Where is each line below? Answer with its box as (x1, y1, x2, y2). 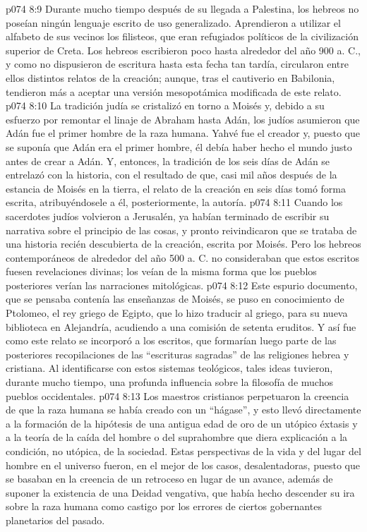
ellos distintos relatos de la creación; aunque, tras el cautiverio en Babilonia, (6, 70, 335, 85)
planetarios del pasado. (6, 512, 105, 527)
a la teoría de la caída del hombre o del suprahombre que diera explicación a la (6, 430, 348, 445)
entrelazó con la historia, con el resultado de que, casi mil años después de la (6, 167, 337, 182)
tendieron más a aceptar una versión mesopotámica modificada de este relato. (6, 84, 342, 99)
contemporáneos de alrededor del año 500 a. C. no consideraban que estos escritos (6, 250, 360, 265)
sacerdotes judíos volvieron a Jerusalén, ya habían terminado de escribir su (6, 208, 330, 223)
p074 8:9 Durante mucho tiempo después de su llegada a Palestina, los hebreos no (6, 1, 359, 16)
